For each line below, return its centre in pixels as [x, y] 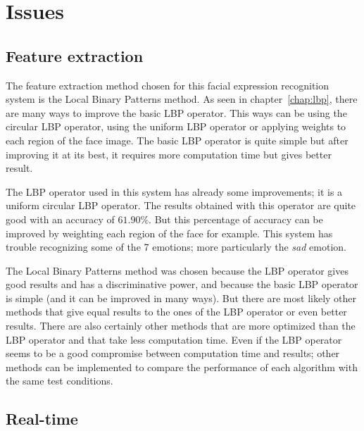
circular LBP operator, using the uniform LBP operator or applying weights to [176, 126]
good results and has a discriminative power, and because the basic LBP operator [182, 284]
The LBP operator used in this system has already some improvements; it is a [174, 191]
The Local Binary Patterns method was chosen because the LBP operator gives [177, 270]
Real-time [42, 419]
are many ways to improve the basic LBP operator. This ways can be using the [176, 112]
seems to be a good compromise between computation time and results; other [173, 353]
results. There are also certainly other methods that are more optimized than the [181, 326]
